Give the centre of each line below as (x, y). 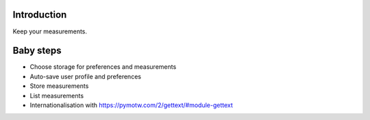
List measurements (57, 95)
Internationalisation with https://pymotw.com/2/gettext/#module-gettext (131, 105)
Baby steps (37, 51)
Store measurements (59, 86)
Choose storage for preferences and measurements (103, 67)
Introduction (40, 15)
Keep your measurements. (50, 31)
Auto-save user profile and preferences (86, 76)
